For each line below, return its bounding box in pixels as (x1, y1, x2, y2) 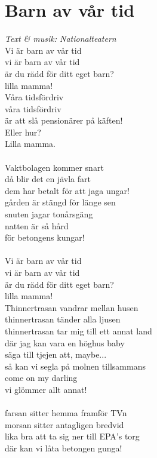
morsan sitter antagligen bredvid (5, 418, 124, 431)
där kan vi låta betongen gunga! (5, 441, 122, 454)
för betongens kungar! (5, 231, 85, 244)
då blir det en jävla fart (5, 173, 91, 185)
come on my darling (5, 371, 78, 384)
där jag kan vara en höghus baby (5, 336, 125, 349)
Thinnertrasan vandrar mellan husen (5, 301, 138, 313)
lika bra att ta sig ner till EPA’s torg (5, 430, 140, 442)
